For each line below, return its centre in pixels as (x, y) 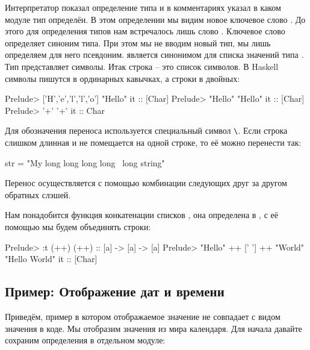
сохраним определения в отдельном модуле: (85, 340)
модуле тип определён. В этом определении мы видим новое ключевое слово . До (155, 19)
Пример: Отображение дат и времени (115, 291)
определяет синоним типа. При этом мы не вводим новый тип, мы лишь (138, 42)
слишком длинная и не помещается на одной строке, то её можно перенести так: (153, 142)
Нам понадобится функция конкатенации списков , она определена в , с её (141, 215)
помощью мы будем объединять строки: (78, 226)
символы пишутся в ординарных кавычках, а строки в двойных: (122, 78)
